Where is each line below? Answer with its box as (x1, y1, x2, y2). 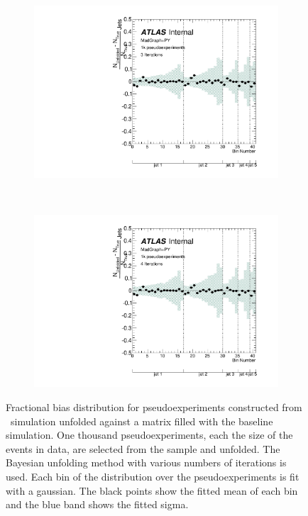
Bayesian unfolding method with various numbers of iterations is (6, 455, 287, 470)
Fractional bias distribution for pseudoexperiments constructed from (6, 400, 302, 414)
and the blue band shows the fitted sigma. (6, 497, 189, 512)
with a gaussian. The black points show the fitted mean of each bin (6, 483, 298, 498)
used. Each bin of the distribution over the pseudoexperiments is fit (6, 469, 299, 483)
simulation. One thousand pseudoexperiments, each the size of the (6, 427, 293, 442)
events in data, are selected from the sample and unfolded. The (6, 441, 280, 456)
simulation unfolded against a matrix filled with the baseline (10, 413, 273, 428)
